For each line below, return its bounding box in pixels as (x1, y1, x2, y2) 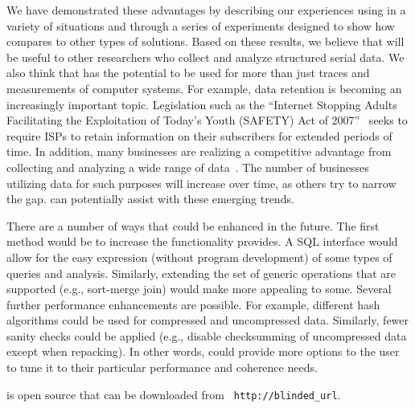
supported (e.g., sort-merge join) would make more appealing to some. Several (6, 280, 392, 297)
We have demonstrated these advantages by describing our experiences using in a (6, 2, 406, 18)
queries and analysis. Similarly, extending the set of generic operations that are (6, 264, 396, 281)
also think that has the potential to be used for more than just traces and (6, 64, 370, 81)
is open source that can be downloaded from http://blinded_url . (6, 386, 341, 402)
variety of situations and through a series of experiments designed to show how (6, 17, 395, 34)
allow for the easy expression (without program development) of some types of (6, 248, 392, 265)
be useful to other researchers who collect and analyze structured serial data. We (6, 48, 405, 65)
